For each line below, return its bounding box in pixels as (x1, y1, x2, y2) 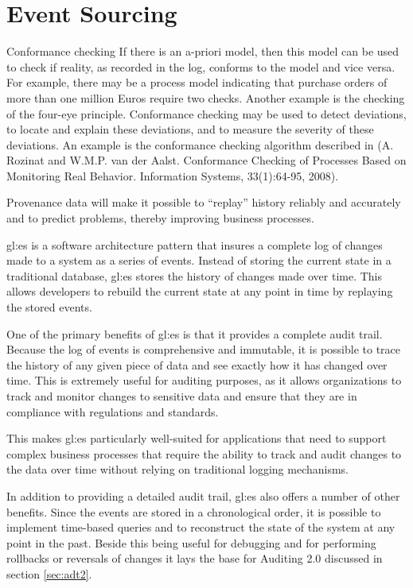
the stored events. (6, 299, 92, 315)
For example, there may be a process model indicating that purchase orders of (6, 74, 388, 91)
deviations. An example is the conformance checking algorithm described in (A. (6, 136, 394, 153)
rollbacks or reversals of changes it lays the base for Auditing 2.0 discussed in (6, 550, 383, 567)
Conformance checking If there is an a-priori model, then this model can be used (6, 43, 399, 60)
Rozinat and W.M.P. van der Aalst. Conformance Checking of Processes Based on (6, 152, 407, 168)
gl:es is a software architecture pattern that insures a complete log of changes (6, 236, 383, 253)
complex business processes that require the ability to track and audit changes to (6, 445, 402, 462)
